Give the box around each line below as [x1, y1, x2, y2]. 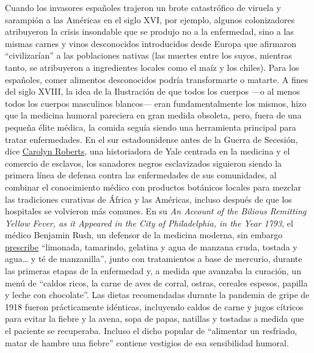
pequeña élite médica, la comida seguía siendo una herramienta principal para [5, 120, 296, 133]
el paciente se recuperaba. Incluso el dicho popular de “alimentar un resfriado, [5, 324, 298, 337]
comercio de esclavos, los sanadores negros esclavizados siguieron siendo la [5, 156, 282, 169]
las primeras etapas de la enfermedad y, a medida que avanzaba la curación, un [5, 264, 301, 277]
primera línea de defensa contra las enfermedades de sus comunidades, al [5, 169, 277, 181]
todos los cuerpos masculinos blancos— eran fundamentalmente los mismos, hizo [5, 96, 307, 109]
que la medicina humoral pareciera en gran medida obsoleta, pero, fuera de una [5, 109, 302, 122]
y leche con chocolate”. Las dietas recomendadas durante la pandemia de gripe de [5, 288, 310, 301]
